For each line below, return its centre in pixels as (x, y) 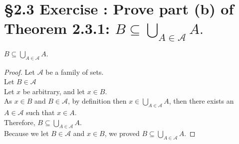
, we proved (122, 133)
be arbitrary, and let (54, 91)
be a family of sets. (75, 72)
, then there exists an (201, 101)
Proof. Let (19, 72)
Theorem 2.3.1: (57, 28)
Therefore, (20, 122)
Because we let (26, 133)
